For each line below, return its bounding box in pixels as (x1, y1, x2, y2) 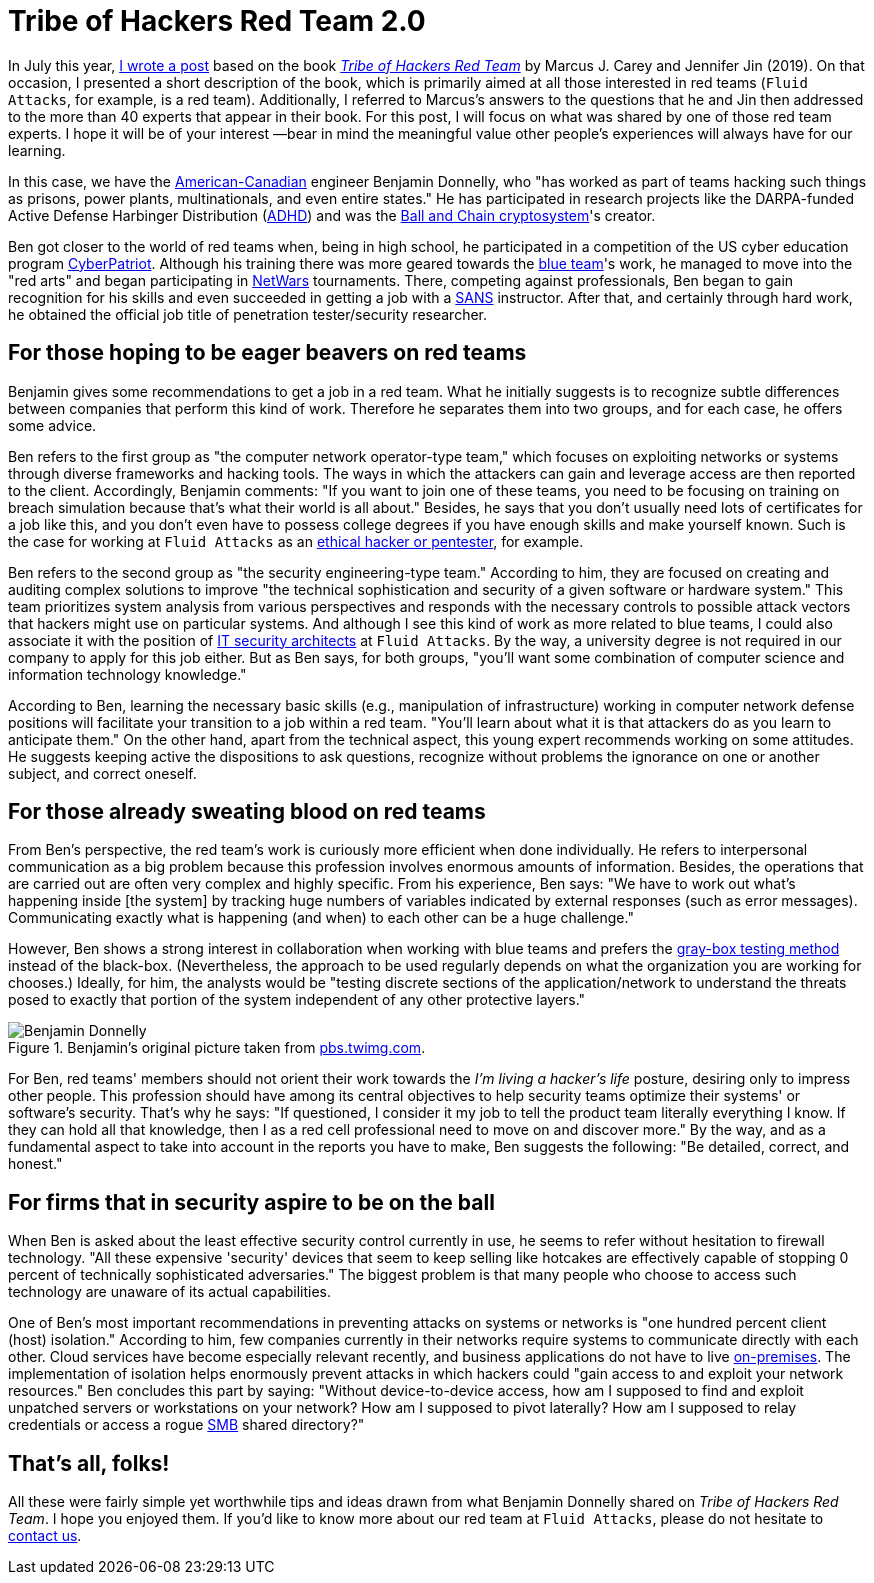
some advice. (8, 416, 97, 434)
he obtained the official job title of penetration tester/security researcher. (8, 305, 488, 323)
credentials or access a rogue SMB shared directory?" (8, 1416, 365, 1434)
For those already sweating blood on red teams (8, 799, 486, 825)
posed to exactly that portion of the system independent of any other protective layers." (8, 991, 586, 1009)
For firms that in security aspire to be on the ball (8, 1189, 495, 1215)
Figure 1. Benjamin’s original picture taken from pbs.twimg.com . (8, 1039, 426, 1057)
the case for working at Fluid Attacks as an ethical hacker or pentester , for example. (8, 532, 584, 550)
